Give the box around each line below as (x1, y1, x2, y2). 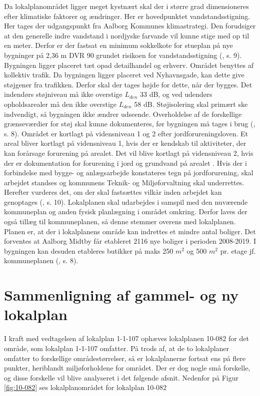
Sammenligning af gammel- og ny (4, 285, 239, 305)
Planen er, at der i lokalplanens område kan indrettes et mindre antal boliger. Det (4, 226, 256, 236)
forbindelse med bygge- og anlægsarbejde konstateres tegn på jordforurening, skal (4, 167, 253, 178)
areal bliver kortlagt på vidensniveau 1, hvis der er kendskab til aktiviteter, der (4, 138, 246, 148)
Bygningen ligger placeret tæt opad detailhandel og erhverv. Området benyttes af (4, 59, 254, 70)
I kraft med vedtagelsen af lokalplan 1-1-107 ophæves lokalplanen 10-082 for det (4, 333, 249, 344)
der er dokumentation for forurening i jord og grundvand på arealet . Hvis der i (4, 157, 247, 168)
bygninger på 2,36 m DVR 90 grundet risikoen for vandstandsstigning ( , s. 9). (4, 49, 242, 60)
